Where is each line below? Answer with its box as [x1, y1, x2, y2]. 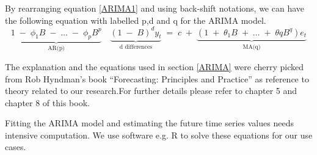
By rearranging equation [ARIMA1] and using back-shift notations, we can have [5, 2, 304, 14]
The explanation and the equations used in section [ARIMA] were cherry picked [5, 60, 304, 73]
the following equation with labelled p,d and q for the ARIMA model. [5, 13, 266, 26]
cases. [5, 140, 26, 153]
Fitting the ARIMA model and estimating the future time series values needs [5, 117, 294, 129]
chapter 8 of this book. [5, 96, 90, 109]
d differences [119, 44, 153, 51]
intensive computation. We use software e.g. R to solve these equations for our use [5, 128, 313, 141]
